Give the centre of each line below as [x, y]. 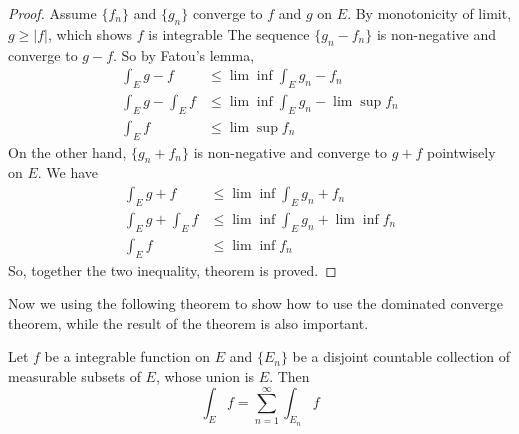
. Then [289, 375]
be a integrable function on [127, 356]
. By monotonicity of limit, [429, 13]
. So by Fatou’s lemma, [184, 54]
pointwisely [461, 151]
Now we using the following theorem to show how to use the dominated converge [255, 303]
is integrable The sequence [229, 33]
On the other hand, [67, 151]
